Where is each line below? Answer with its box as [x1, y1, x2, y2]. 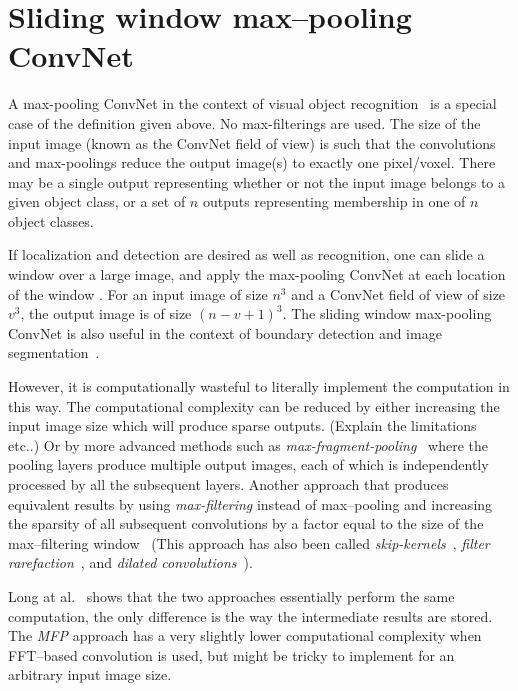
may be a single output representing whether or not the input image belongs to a [8, 171, 505, 192]
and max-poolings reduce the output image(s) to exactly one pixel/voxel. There [8, 152, 496, 173]
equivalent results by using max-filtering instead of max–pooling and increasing [8, 493, 493, 514]
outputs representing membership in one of [202, 191, 466, 212]
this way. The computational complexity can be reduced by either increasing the [8, 395, 500, 416]
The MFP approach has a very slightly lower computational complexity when [8, 625, 482, 646]
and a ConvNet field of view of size [291, 283, 506, 304]
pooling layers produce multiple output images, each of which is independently [8, 454, 489, 475]
